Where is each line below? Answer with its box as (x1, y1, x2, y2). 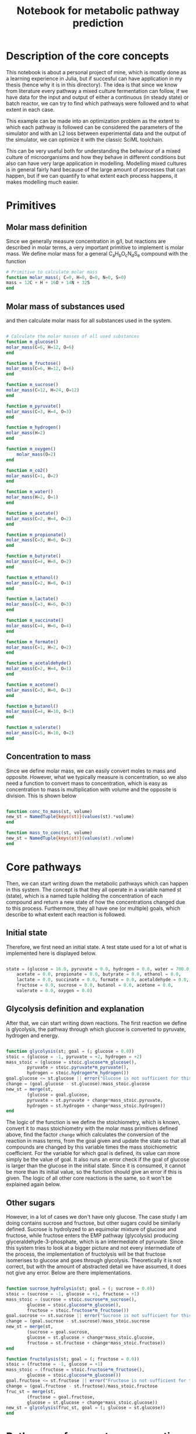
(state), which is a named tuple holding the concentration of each (6, 892, 163, 899)
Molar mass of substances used (6, 301, 125, 311)
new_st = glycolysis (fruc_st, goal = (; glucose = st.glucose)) (6, 1405, 166, 1411)
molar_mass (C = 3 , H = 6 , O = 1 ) (6, 687, 72, 693)
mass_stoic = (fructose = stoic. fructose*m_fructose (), (6, 1367, 145, 1373)
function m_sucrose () (6, 382, 59, 388)
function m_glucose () (6, 339, 59, 344)
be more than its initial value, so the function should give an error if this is (6, 1168, 183, 1176)
